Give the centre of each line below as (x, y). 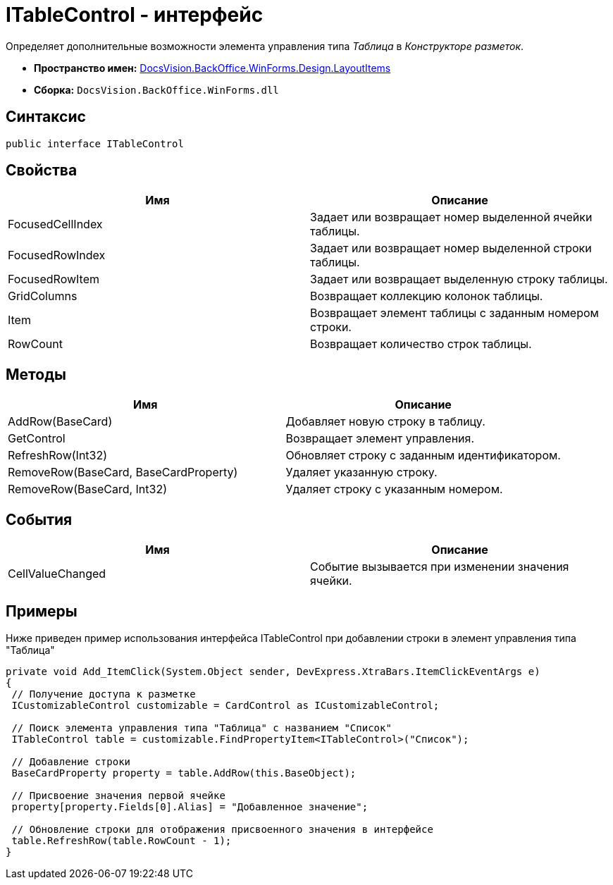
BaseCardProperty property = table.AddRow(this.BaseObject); (184, 773)
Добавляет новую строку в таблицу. (385, 422)
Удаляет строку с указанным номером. (394, 489)
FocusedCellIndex (55, 224)
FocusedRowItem (54, 279)
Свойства (42, 171)
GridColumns (43, 296)
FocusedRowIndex (57, 255)
